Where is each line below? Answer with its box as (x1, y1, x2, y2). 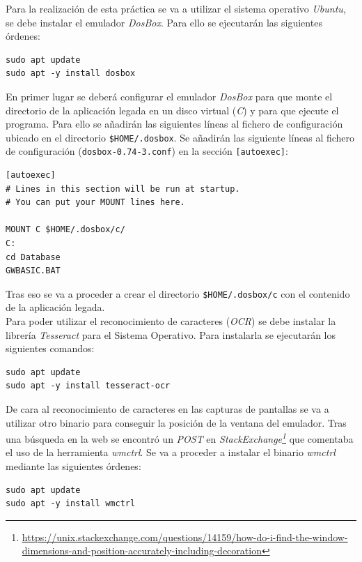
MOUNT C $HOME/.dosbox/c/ (6, 225, 125, 235)
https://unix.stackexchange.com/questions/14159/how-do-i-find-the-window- (22, 529, 348, 544)
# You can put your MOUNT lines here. (6, 197, 185, 208)
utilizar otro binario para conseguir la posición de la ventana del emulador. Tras (6, 415, 347, 430)
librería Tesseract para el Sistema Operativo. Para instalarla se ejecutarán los (6, 327, 336, 342)
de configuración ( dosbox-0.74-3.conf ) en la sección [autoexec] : (6, 144, 288, 158)
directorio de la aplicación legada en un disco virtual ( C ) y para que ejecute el (6, 102, 339, 117)
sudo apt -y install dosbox (6, 68, 136, 79)
